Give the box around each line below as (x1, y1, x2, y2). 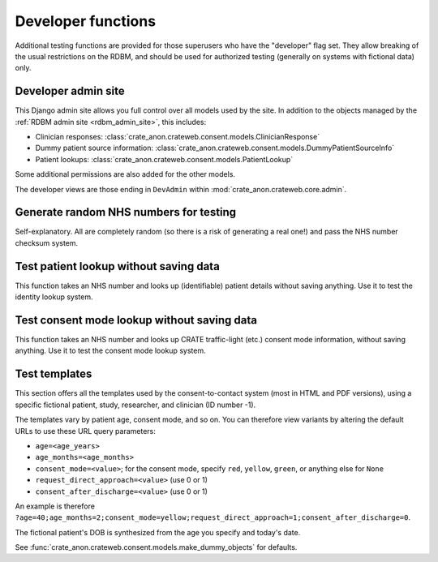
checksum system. (15, 238, 79, 247)
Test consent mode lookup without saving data (15, 313, 257, 327)
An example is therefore (15, 501, 95, 511)
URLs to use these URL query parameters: (15, 426, 156, 435)
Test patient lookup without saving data (15, 260, 221, 273)
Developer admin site (15, 84, 125, 98)
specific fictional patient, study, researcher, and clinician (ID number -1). (15, 400, 256, 410)
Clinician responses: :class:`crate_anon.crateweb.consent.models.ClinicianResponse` (35, 132, 320, 142)
